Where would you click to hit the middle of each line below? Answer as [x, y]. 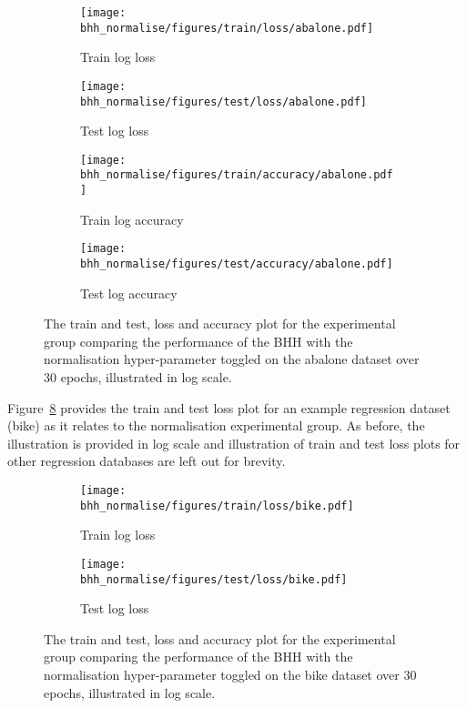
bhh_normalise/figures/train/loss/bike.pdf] [217, 506]
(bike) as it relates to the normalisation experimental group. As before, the [216, 425]
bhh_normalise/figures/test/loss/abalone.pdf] [223, 101]
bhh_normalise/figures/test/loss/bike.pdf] [214, 579]
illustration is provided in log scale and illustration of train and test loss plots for [234, 443]
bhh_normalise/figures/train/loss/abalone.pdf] [227, 28]
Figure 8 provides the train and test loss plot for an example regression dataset [229, 407]
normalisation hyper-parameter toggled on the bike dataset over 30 [230, 675]
